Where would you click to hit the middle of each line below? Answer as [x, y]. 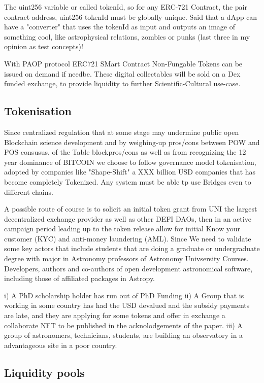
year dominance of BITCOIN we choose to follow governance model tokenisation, [130, 162]
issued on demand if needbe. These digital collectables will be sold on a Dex [122, 73]
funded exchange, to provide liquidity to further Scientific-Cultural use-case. [122, 83]
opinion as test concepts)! [44, 46]
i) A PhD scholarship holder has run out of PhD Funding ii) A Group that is [124, 295]
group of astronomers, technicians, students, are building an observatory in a [124, 335]
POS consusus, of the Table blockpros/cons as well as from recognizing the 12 [125, 152]
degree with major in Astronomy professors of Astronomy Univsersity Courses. [126, 258]
